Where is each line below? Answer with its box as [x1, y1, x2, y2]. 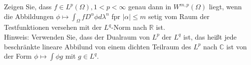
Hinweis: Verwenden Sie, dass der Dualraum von [4, 31, 150, 42]
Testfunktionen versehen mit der [4, 22, 102, 32]
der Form [4, 51, 32, 61]
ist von [226, 41, 247, 51]
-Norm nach [111, 22, 147, 32]
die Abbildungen [4, 11, 54, 21]
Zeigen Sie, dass [4, 1, 52, 11]
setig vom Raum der [148, 11, 210, 21]
